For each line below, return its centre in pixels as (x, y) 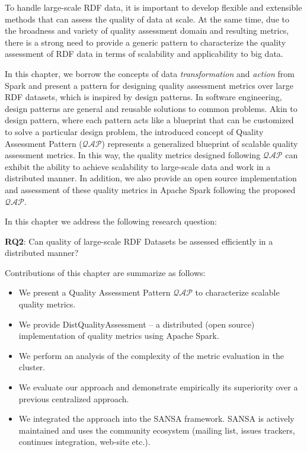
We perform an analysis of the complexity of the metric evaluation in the (151, 355)
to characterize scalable (237, 292)
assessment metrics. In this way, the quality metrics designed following (133, 155)
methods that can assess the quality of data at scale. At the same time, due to (147, 19)
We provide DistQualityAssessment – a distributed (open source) (137, 324)
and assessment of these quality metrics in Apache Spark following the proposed (150, 189)
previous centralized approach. (74, 398)
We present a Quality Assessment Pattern (95, 292)
